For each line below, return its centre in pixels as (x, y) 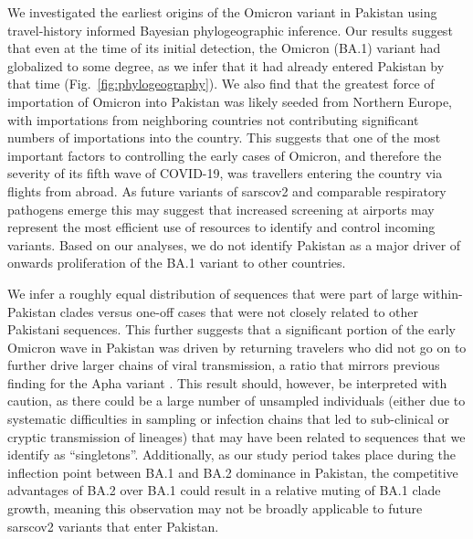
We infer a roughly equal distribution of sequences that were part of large (213, 293)
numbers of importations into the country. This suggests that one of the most (224, 137)
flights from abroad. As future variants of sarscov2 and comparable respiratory (227, 190)
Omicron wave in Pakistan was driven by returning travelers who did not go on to (237, 347)
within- (443, 293)
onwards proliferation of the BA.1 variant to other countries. (177, 263)
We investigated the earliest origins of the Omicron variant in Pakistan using (222, 12)
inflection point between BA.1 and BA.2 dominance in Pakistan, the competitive (233, 472)
